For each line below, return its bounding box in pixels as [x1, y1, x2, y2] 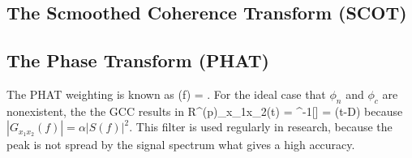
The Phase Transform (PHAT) [6, 48, 269, 73]
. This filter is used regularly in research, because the [129, 118, 393, 135]
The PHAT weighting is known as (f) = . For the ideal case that [6, 85, 326, 102]
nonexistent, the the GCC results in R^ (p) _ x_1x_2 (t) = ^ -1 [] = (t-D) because [6, 102, 403, 119]
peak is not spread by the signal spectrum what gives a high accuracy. [6, 136, 355, 153]
